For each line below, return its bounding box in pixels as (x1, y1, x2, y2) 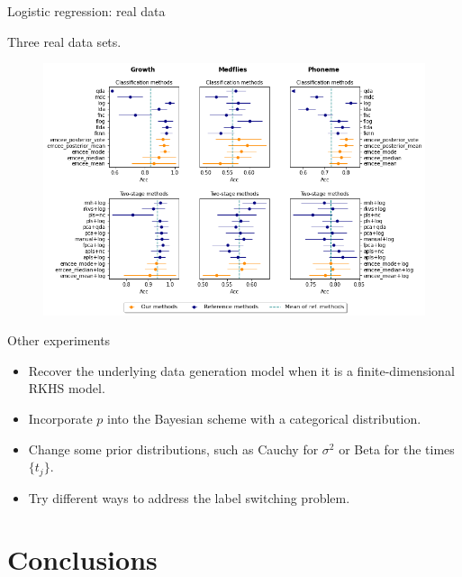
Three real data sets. (7, 32, 122, 50)
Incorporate (28, 409, 93, 428)
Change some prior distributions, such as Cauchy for (28, 439, 319, 458)
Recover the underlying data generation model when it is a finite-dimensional (28, 361, 455, 380)
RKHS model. (28, 379, 105, 398)
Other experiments (7, 331, 111, 350)
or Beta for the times (339, 439, 455, 458)
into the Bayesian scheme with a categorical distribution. (107, 409, 421, 428)
